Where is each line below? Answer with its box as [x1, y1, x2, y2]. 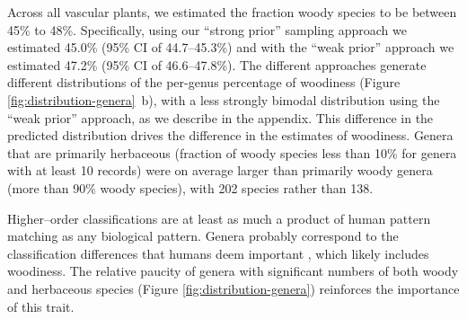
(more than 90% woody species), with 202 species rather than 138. [7, 178, 374, 197]
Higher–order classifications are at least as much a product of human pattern [7, 208, 431, 227]
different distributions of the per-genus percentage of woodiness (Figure [7, 73, 401, 92]
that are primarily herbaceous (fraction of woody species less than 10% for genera [7, 143, 457, 162]
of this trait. [7, 297, 75, 315]
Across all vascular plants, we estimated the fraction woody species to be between [7, 3, 457, 21]
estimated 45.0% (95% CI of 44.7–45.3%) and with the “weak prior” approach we [7, 38, 454, 57]
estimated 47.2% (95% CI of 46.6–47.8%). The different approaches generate [7, 55, 427, 74]
